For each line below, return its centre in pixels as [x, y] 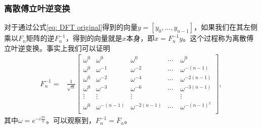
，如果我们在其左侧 [225, 27]
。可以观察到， [71, 120]
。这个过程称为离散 [214, 38]
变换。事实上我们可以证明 [67, 48]
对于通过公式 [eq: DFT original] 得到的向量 [71, 27]
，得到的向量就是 [94, 38]
